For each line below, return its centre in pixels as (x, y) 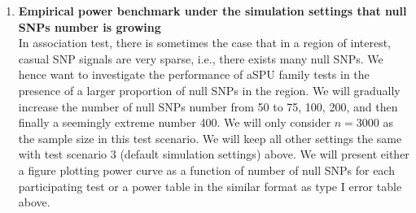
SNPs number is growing (90, 26)
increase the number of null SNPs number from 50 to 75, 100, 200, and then (208, 106)
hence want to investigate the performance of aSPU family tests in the (194, 74)
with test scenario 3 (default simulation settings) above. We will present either (214, 154)
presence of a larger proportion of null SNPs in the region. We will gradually (209, 90)
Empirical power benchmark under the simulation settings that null (212, 11)
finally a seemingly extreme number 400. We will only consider (175, 122)
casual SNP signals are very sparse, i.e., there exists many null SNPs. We (201, 58)
